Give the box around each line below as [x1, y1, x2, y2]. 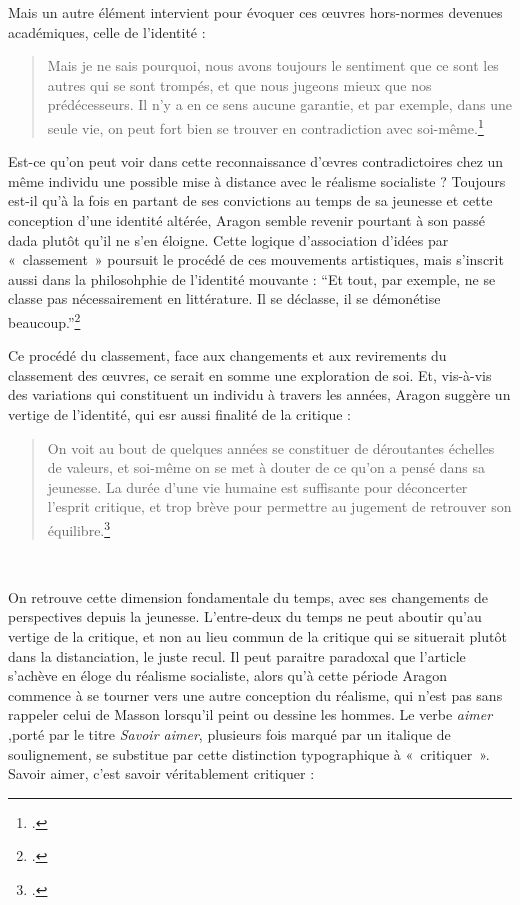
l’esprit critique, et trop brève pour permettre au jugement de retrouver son [47, 496, 512, 517]
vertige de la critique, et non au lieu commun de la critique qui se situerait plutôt [8, 626, 507, 646]
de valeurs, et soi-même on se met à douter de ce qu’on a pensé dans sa [47, 457, 485, 478]
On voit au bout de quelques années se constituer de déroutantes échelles [47, 437, 495, 458]
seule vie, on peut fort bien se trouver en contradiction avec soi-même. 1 [47, 114, 484, 138]
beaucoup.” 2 [8, 308, 81, 332]
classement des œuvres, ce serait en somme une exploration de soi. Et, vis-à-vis [8, 364, 492, 385]
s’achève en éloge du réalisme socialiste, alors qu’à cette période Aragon [8, 665, 448, 686]
